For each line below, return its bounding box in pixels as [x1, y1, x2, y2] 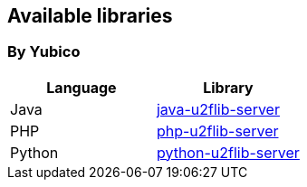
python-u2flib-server [156, 143, 300, 162]
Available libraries [7, 5, 173, 27]
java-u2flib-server [156, 99, 280, 118]
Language [46, 78, 117, 97]
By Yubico [7, 42, 81, 61]
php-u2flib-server [156, 121, 279, 140]
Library [203, 78, 254, 97]
